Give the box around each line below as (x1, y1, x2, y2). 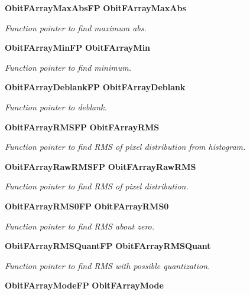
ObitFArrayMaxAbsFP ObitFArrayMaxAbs (5, 2, 186, 14)
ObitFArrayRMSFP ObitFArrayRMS (5, 120, 160, 133)
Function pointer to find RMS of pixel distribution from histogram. (5, 140, 246, 153)
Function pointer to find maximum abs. (5, 21, 147, 34)
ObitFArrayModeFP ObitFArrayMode (5, 279, 164, 291)
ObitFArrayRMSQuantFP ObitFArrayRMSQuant (5, 240, 211, 252)
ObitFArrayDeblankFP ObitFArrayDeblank (5, 81, 186, 93)
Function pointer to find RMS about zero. (5, 219, 155, 232)
